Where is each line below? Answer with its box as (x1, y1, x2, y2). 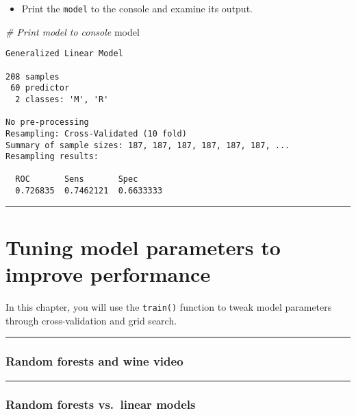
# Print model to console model (5, 24, 140, 38)
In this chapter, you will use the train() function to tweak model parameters (5, 300, 332, 314)
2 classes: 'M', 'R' (15, 94, 109, 104)
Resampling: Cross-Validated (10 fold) (5, 128, 187, 139)
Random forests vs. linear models (5, 396, 196, 413)
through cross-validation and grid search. (5, 313, 177, 327)
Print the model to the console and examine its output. (21, 1, 253, 15)
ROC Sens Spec (15, 174, 138, 185)
